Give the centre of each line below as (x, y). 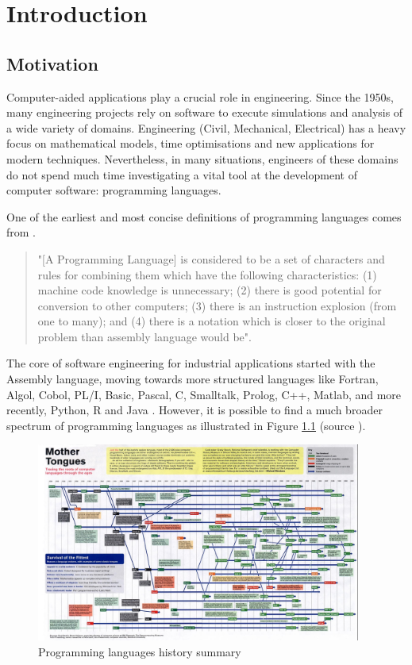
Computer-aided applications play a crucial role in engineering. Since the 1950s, (200, 96)
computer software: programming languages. (114, 190)
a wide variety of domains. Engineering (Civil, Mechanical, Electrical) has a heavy (206, 127)
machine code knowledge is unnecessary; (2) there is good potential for (210, 290)
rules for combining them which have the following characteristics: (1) (207, 274)
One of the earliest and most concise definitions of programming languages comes (204, 216)
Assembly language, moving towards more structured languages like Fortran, (193, 379)
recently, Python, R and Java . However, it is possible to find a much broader (194, 410)
